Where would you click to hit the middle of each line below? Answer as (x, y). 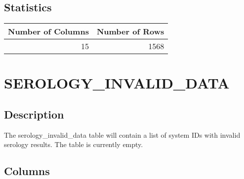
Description (34, 114)
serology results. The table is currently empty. (74, 144)
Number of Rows (130, 31)
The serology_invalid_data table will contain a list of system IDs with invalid (122, 134)
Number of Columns (48, 31)
